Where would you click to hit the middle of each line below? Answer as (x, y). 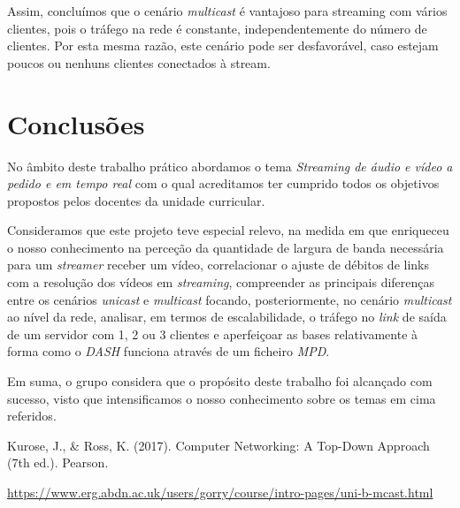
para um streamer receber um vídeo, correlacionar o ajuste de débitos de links (218, 265)
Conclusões (76, 123)
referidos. (32, 416)
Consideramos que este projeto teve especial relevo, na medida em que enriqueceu (228, 230)
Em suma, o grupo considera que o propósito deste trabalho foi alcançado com (220, 381)
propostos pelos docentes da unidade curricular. (136, 200)
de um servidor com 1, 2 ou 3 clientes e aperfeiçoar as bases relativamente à (213, 334)
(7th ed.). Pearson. (58, 463)
